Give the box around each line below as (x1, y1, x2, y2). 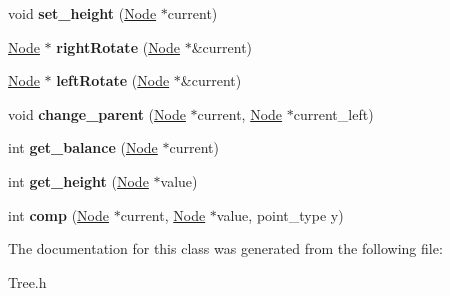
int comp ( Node (8, 204, 109, 225)
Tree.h (8, 271, 47, 292)
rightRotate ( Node (56, 36, 181, 57)
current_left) (293, 103, 374, 124)
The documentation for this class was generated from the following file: (8, 238, 443, 259)
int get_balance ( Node (8, 137, 158, 158)
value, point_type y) (216, 204, 344, 225)
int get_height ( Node (8, 170, 149, 191)
